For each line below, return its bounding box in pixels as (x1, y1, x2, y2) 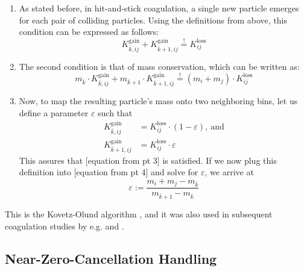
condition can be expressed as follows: (19, 25, 159, 38)
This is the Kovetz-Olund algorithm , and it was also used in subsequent (5, 208, 273, 220)
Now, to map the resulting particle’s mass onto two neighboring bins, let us (19, 94, 298, 107)
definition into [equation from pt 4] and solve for (19, 166, 198, 178)
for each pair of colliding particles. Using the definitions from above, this (19, 13, 288, 26)
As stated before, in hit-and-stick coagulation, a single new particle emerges (19, 2, 299, 14)
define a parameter (19, 106, 89, 119)
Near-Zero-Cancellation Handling (5, 249, 217, 267)
